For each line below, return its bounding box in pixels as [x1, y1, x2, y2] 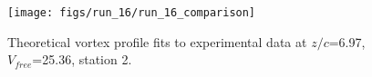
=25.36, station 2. [32, 50, 132, 69]
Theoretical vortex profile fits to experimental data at [7, 32, 307, 51]
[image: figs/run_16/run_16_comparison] [7, 6, 256, 19]
